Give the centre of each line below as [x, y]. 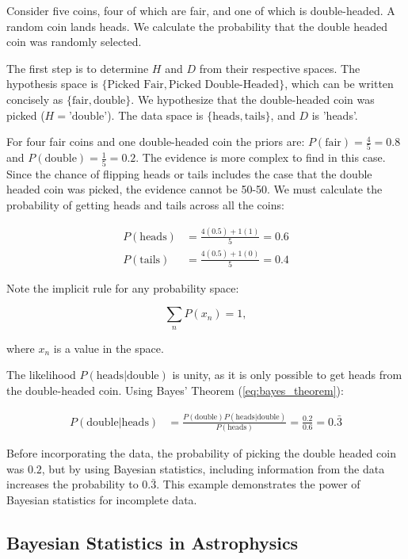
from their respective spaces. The [280, 68]
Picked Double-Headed [224, 85]
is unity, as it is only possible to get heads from [287, 375]
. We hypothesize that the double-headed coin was [253, 99]
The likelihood [41, 375]
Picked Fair [135, 85]
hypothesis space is [52, 84]
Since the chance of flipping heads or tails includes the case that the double [189, 173]
